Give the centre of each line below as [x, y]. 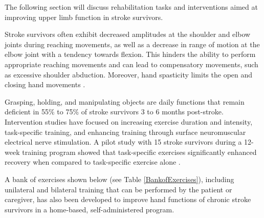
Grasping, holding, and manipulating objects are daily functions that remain [125, 101]
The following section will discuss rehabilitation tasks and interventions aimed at [131, 7]
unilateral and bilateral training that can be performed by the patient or [118, 189]
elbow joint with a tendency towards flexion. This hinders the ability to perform [130, 54]
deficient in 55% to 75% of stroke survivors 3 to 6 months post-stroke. [114, 112]
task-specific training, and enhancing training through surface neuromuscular [125, 132]
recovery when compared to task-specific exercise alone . [93, 162]
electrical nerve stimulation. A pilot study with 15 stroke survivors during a [123, 142]
